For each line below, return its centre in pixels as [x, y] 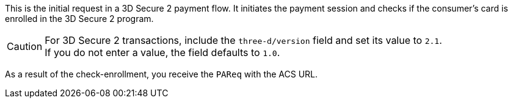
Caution [25, 46]
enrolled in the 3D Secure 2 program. [79, 19]
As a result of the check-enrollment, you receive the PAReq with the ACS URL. [162, 74]
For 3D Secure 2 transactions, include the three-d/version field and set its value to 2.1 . [243, 40]
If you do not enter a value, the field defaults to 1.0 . [162, 52]
